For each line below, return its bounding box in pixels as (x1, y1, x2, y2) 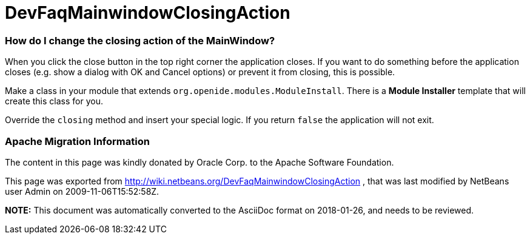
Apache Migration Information (5, 135, 150, 147)
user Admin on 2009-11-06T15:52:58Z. (5, 186, 159, 197)
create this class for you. (5, 96, 103, 107)
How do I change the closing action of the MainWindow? (5, 34, 275, 47)
